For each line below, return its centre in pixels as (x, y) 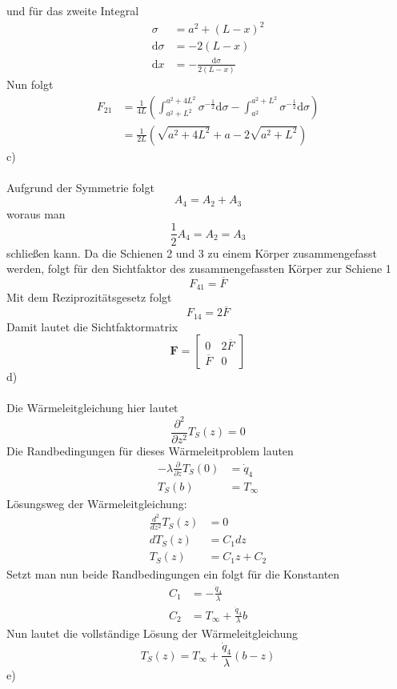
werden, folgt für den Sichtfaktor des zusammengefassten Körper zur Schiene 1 (199, 268)
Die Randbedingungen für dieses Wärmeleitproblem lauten (150, 450)
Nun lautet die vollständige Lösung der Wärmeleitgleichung (152, 633)
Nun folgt (30, 84)
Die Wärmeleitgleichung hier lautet (92, 408)
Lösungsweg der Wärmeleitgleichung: (97, 503)
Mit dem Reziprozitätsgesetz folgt (89, 297)
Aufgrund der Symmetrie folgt (80, 187)
